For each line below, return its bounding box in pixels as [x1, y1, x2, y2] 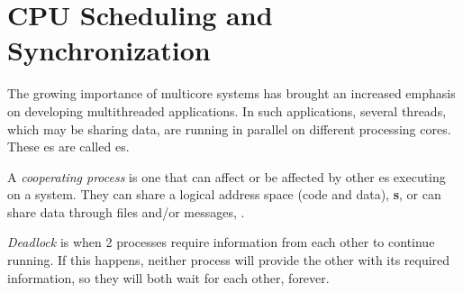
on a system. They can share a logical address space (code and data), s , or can [7, 185, 441, 204]
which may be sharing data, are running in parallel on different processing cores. [7, 119, 451, 138]
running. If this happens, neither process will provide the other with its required [7, 251, 450, 270]
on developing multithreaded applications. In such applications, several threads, [7, 101, 447, 120]
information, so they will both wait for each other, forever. [7, 268, 330, 287]
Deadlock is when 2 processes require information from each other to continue [7, 233, 435, 252]
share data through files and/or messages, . [7, 202, 245, 221]
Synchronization [7, 32, 211, 69]
